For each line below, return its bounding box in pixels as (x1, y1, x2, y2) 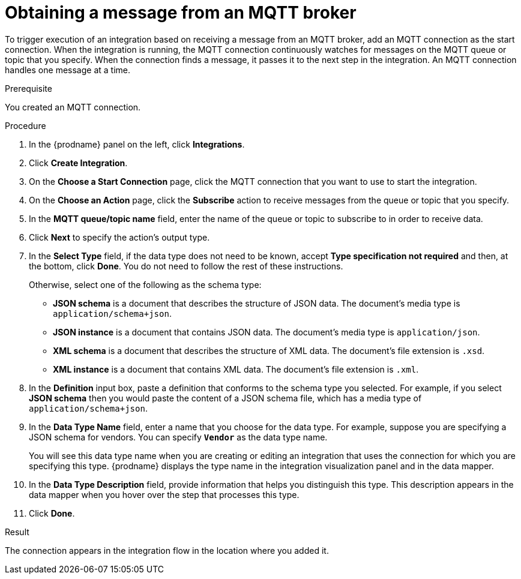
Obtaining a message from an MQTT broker (5, 2, 357, 23)
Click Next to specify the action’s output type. (29, 232, 210, 242)
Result (5, 526, 29, 537)
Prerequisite (5, 83, 52, 94)
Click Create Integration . (29, 157, 128, 168)
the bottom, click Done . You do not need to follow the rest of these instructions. (29, 260, 343, 271)
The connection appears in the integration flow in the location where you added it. (5, 545, 329, 556)
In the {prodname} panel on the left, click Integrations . (29, 139, 245, 149)
